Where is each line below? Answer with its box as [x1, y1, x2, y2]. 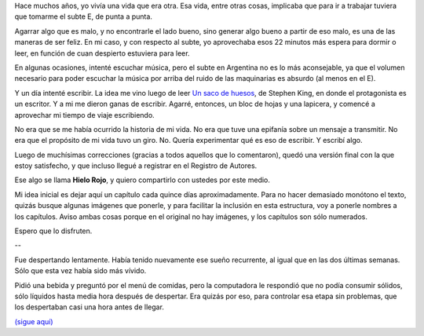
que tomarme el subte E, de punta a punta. [14, 12, 153, 21]
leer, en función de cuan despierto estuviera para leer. [14, 48, 190, 58]
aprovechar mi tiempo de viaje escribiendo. [14, 110, 155, 119]
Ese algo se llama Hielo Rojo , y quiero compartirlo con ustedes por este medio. [14, 175, 271, 184]
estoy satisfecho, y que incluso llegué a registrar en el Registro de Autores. [14, 161, 258, 170]
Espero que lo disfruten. [14, 226, 93, 236]
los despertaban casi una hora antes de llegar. [14, 302, 165, 312]
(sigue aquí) [14, 316, 54, 326]
